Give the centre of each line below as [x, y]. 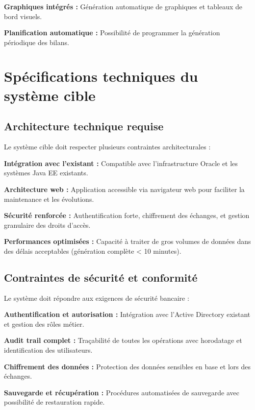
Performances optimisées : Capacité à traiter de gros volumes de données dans [127, 241]
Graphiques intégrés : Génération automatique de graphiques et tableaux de [123, 6]
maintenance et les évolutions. [49, 199]
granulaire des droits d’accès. [47, 225]
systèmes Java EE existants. [46, 173]
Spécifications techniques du [101, 76]
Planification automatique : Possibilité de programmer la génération [112, 33]
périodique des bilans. [37, 42]
